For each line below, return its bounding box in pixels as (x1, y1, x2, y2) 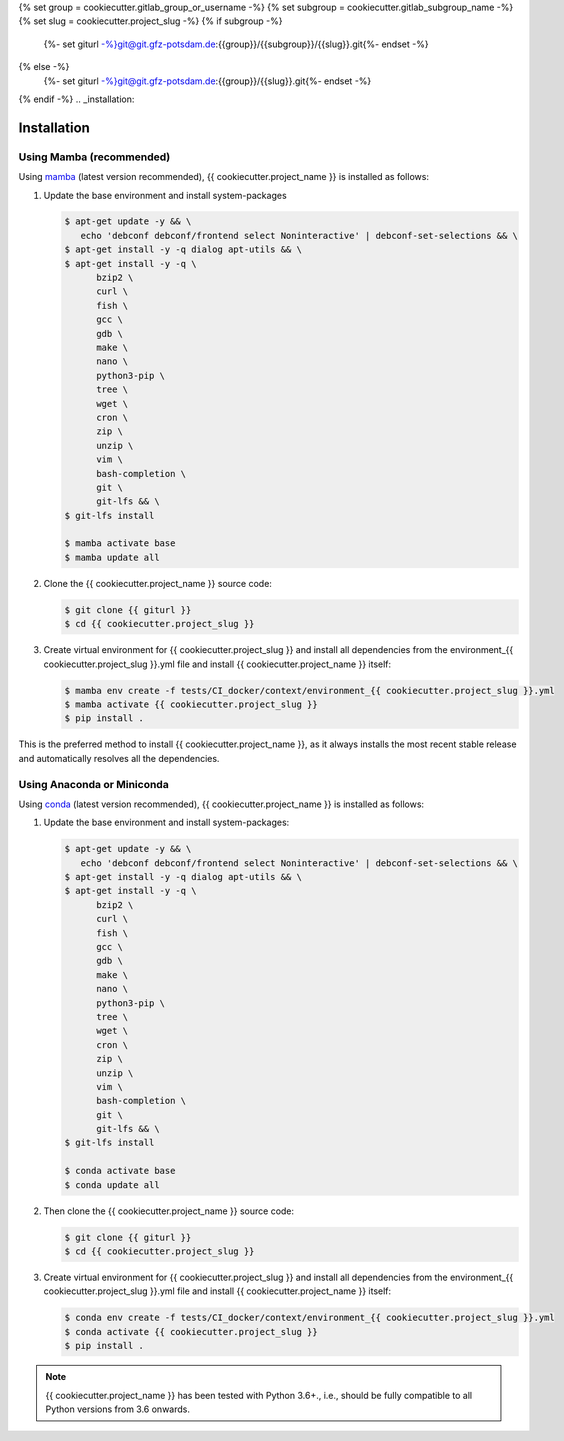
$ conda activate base (64, 1165, 176, 1177)
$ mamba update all (64, 551, 160, 563)
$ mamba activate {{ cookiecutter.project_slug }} (64, 698, 319, 710)
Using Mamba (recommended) (18, 150, 171, 164)
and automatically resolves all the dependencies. (18, 752, 220, 764)
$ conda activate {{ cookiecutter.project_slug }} (64, 1326, 319, 1337)
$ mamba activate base (64, 538, 176, 549)
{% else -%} (18, 61, 70, 73)
